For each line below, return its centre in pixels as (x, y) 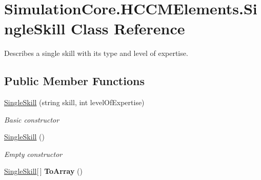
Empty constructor (33, 154)
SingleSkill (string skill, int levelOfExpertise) (74, 102)
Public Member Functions (74, 81)
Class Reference (128, 28)
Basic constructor (32, 119)
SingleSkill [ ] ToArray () (44, 171)
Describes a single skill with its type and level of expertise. (96, 53)
